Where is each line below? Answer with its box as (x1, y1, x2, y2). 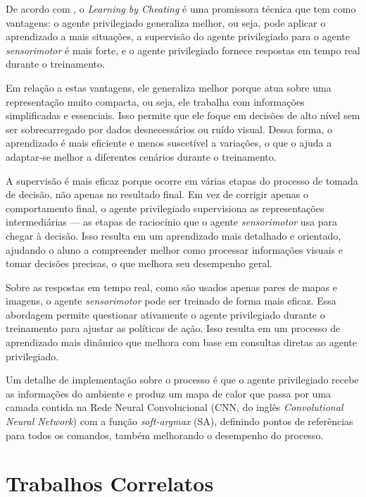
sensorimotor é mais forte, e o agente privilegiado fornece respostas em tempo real (6, 42, 360, 57)
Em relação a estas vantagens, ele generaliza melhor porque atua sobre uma (6, 80, 332, 94)
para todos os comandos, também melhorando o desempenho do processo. (6, 427, 324, 442)
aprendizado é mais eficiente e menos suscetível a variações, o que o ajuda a (6, 135, 332, 150)
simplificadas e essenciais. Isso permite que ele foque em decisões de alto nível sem (6, 108, 360, 123)
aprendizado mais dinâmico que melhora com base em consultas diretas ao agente (6, 335, 357, 350)
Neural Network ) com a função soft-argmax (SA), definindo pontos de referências (6, 414, 353, 429)
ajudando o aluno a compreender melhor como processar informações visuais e (6, 242, 343, 257)
